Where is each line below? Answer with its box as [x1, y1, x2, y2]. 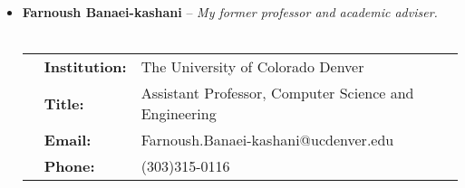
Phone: [44, 155, 95, 177]
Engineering [140, 103, 217, 125]
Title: [44, 92, 84, 114]
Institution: [44, 56, 127, 78]
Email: [44, 129, 92, 151]
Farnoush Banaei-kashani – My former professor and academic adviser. [22, 3, 438, 21]
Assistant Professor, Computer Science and [140, 82, 414, 104]
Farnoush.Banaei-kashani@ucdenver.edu [140, 129, 394, 151]
